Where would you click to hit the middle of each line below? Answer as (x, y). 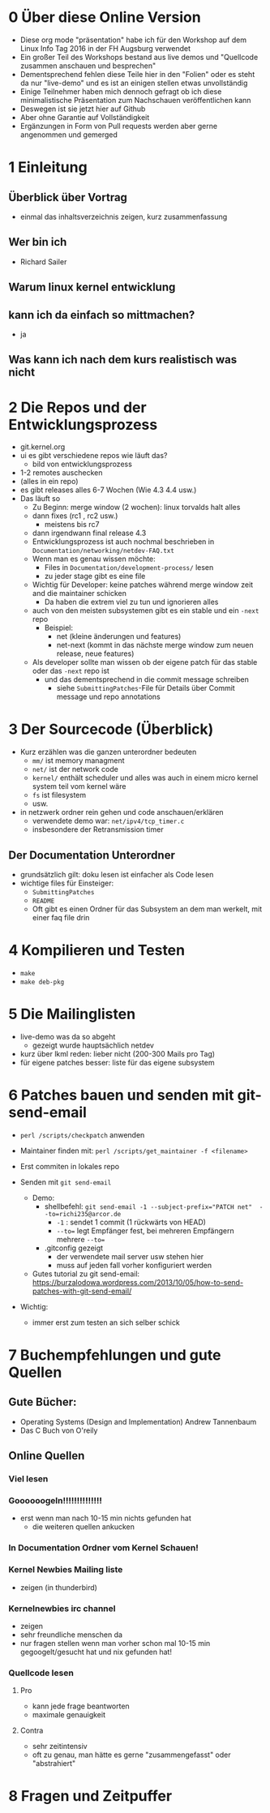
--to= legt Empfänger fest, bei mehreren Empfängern (145, 1230)
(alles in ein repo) (49, 482)
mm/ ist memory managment (78, 761)
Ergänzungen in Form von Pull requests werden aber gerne (118, 126)
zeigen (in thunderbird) (58, 1587)
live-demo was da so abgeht (68, 1036)
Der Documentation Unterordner (92, 855)
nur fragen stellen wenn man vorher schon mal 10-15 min (115, 1643)
